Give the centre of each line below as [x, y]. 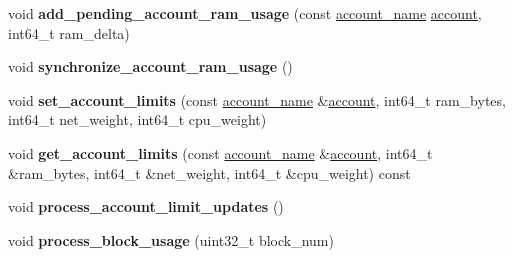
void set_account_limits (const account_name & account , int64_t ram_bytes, [257, 99]
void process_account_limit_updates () [146, 206]
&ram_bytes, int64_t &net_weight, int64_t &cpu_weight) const [209, 172]
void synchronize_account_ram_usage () [150, 66]
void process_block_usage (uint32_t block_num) [171, 239]
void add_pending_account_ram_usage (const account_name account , [245, 13]
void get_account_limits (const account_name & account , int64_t [220, 152]
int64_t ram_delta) [69, 32]
